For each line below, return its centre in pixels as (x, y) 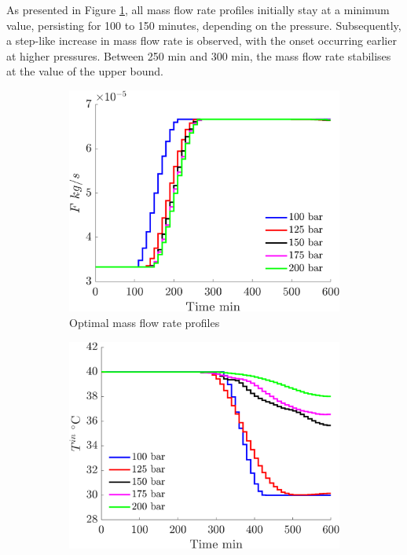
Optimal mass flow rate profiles (145, 323)
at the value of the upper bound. (85, 71)
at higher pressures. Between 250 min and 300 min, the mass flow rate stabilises (199, 55)
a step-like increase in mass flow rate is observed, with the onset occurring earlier (202, 40)
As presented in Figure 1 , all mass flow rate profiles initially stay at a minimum (198, 9)
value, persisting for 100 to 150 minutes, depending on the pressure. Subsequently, (204, 25)
